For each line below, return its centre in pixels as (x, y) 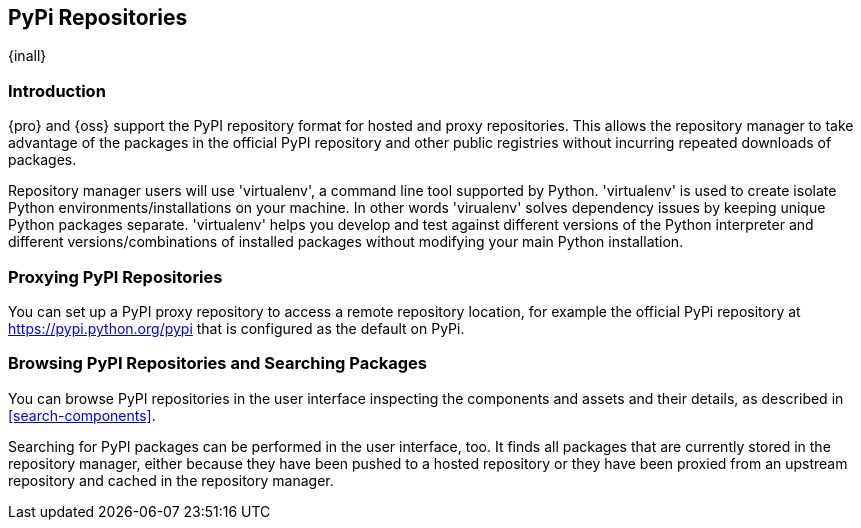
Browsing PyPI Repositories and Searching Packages (218, 363)
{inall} (27, 56)
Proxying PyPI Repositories (115, 276)
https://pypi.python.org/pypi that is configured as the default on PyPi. (236, 328)
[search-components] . (82, 415)
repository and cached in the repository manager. (171, 480)
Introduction (57, 90)
